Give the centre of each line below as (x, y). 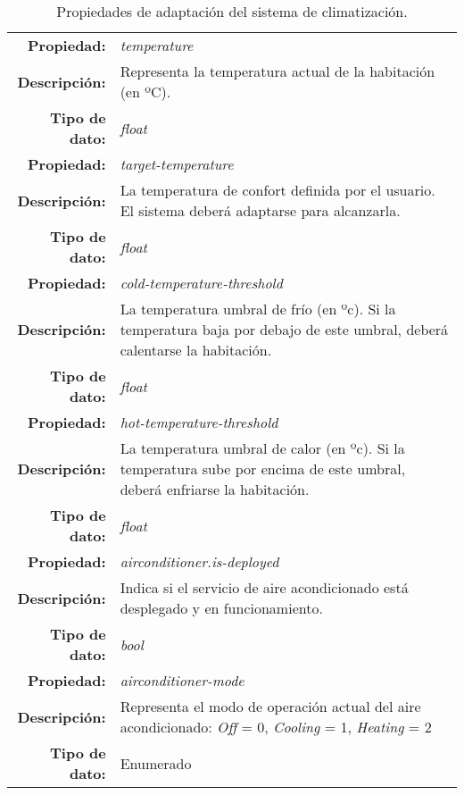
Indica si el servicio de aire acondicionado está (264, 587)
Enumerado (156, 763)
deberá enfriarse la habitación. (215, 489)
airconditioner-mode (182, 680)
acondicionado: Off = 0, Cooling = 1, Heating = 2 (276, 727)
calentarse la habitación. (196, 350)
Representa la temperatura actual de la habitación (278, 71)
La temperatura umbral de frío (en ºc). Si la (258, 309)
